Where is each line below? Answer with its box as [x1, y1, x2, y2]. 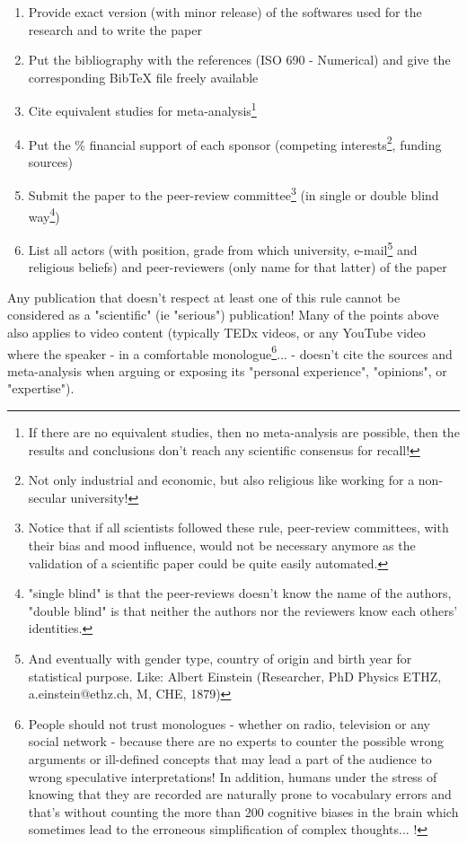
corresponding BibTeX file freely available [28, 67, 259, 86]
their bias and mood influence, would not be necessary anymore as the [28, 536, 416, 554]
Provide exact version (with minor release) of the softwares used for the [28, 3, 422, 21]
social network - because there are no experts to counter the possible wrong [28, 732, 444, 751]
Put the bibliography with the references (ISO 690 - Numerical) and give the [28, 50, 451, 69]
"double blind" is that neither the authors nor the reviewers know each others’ [28, 601, 458, 620]
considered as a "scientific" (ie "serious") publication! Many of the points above [7, 305, 439, 324]
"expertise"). [7, 379, 75, 398]
